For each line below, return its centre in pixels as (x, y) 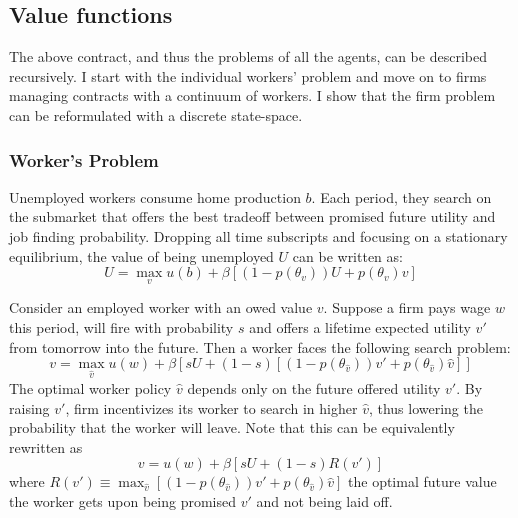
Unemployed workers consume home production (155, 196)
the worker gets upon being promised (122, 500)
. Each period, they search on (401, 196)
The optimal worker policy (90, 387)
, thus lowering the (425, 407)
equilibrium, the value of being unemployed (141, 255)
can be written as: (347, 255)
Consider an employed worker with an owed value (161, 307)
